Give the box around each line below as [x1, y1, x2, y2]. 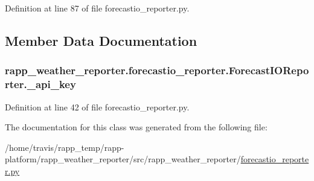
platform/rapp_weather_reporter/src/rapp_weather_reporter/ [5, 153, 241, 165]
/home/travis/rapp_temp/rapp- [5, 141, 124, 153]
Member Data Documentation [5, 31, 197, 49]
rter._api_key [5, 77, 76, 92]
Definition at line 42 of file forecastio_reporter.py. [5, 100, 190, 113]
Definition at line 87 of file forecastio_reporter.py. [5, 2, 190, 14]
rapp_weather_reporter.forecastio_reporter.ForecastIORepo [5, 63, 309, 78]
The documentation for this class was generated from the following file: [5, 121, 268, 133]
